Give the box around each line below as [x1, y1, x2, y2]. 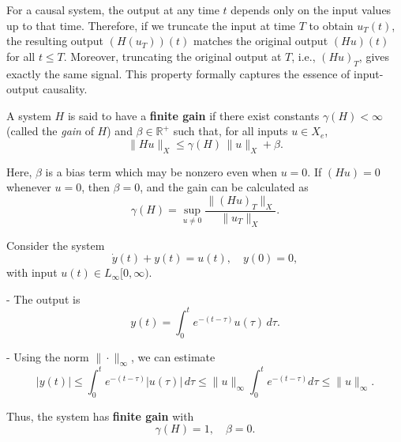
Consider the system [6, 236, 105, 253]
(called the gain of [6, 123, 94, 139]
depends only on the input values [230, 2, 392, 17]
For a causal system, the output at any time [6, 2, 219, 17]
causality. [42, 81, 88, 97]
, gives [358, 47, 390, 64]
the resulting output [6, 32, 104, 49]
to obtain [309, 17, 354, 33]
